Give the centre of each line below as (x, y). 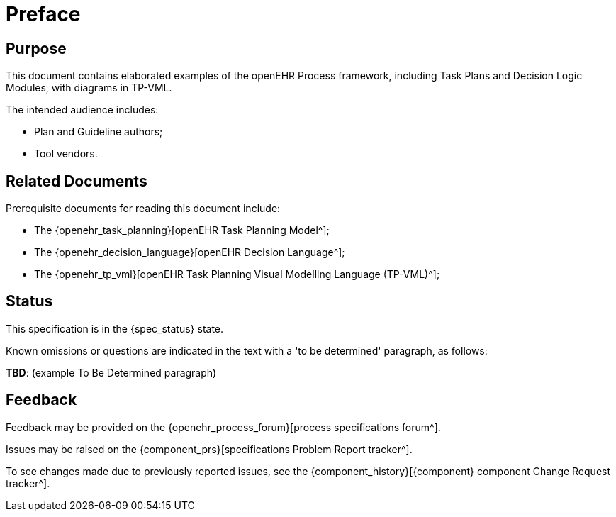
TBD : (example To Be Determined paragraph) (111, 372)
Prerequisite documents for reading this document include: (143, 209)
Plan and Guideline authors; (99, 132)
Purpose (36, 48)
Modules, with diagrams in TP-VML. (89, 88)
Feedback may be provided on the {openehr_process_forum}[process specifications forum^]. (223, 427)
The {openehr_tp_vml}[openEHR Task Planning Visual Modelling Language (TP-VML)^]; (237, 274)
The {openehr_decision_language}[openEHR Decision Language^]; (190, 252)
